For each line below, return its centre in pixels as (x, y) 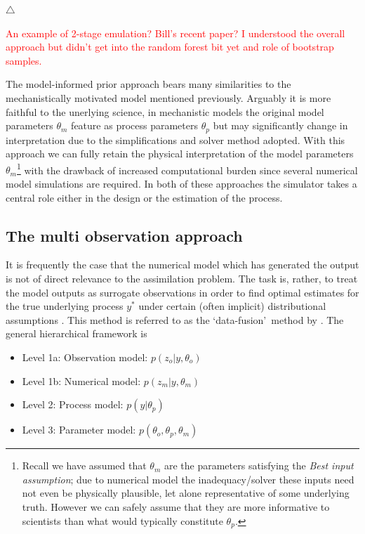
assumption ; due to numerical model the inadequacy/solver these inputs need (188, 479)
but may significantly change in (280, 125)
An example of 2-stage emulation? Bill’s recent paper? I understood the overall (175, 33)
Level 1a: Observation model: (85, 357)
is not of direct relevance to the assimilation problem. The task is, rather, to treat (182, 279)
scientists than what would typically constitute (122, 520)
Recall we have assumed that (84, 465)
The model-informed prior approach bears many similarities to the (148, 84)
